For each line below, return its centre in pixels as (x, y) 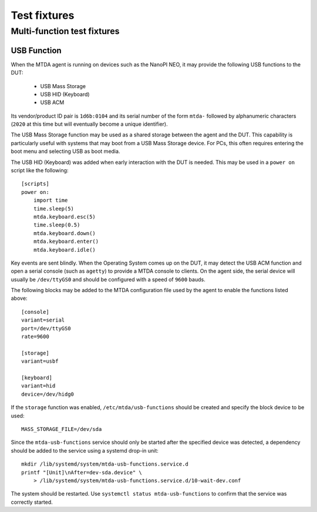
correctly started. (32, 502)
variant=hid (38, 386)
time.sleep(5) (54, 208)
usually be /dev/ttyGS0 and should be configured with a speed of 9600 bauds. (108, 279)
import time (50, 200)
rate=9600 (35, 337)
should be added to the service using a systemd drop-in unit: (85, 450)
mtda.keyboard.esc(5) (65, 217)
